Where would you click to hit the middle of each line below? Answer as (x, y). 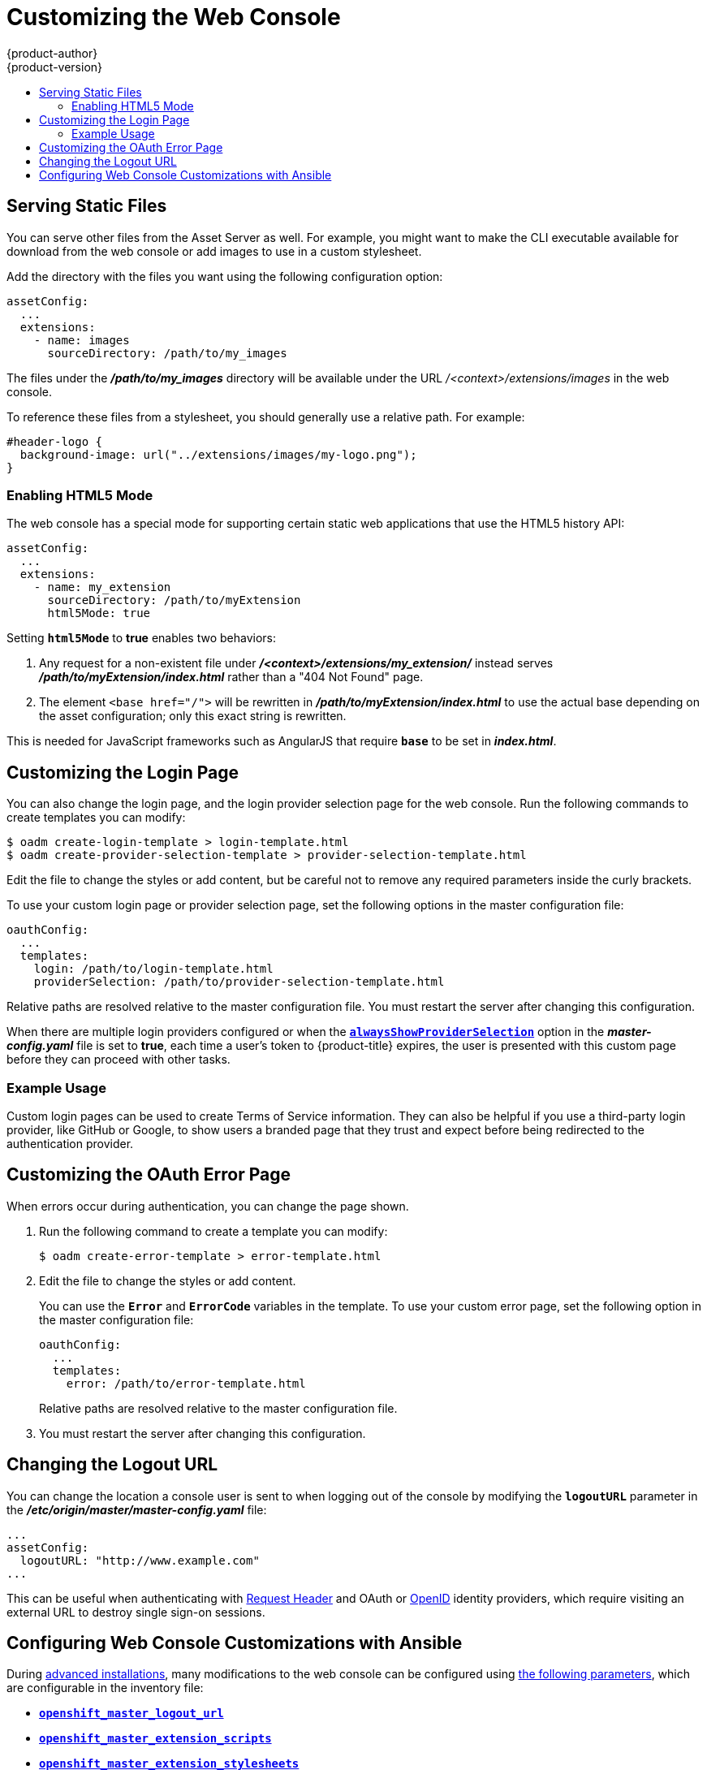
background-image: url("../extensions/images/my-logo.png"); (218, 454)
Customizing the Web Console (174, 17)
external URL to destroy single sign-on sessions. (136, 1612)
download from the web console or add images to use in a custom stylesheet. (214, 251)
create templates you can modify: (96, 818)
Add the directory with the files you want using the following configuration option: (225, 276)
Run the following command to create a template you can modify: (213, 1231)
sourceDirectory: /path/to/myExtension (174, 600)
